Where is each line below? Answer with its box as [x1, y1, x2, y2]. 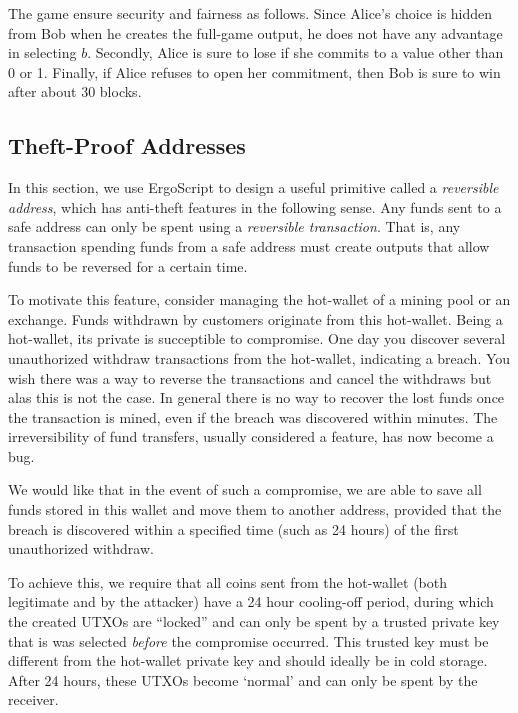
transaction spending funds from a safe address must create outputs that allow [8, 235, 490, 256]
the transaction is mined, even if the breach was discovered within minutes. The [8, 406, 498, 427]
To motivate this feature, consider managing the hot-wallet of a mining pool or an [8, 289, 511, 310]
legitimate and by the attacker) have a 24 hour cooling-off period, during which [8, 591, 494, 612]
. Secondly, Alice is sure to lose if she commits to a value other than [87, 42, 504, 63]
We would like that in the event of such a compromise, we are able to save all [8, 479, 482, 500]
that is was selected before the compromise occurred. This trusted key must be [8, 630, 489, 651]
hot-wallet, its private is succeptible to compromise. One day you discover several [8, 328, 506, 349]
